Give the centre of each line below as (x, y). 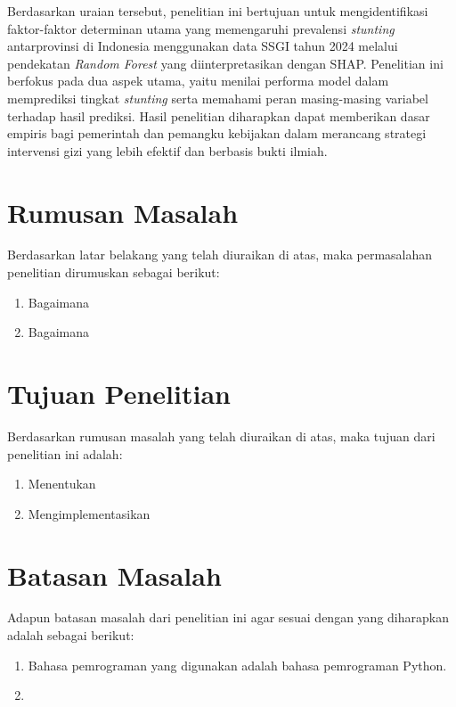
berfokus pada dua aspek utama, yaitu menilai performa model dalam (198, 81)
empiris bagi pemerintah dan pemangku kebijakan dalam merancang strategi (217, 133)
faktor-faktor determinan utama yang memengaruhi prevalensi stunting (201, 28)
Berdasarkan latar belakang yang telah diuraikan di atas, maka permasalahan (220, 255)
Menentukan (62, 484)
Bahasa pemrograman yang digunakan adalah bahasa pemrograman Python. (237, 665)
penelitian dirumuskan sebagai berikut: (114, 272)
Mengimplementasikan (89, 513)
